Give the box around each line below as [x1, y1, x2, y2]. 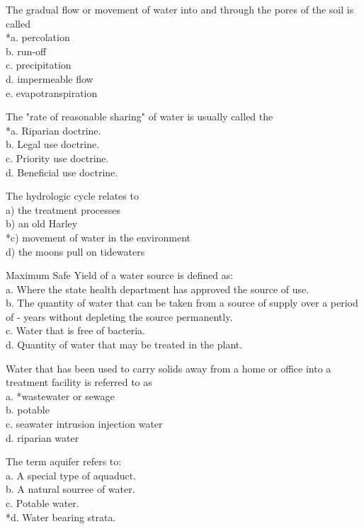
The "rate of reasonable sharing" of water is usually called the [6, 109, 273, 124]
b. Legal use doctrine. [6, 137, 100, 152]
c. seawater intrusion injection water [6, 416, 163, 431]
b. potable [6, 402, 50, 417]
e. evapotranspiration [6, 85, 98, 100]
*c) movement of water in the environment [6, 229, 190, 244]
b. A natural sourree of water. [6, 482, 135, 496]
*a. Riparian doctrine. [6, 123, 101, 137]
